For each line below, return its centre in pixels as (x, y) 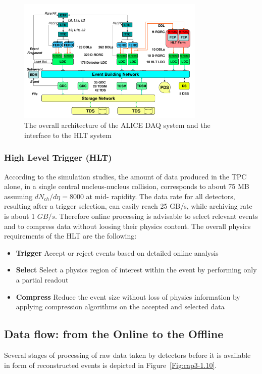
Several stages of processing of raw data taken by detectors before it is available (127, 355)
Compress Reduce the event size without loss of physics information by (128, 296)
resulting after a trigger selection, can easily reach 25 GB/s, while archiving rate (128, 206)
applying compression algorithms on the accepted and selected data (120, 307)
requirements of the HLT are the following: (70, 236)
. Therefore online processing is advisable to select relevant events (156, 216)
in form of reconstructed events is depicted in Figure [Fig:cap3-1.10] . (111, 365)
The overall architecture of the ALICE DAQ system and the (117, 125)
